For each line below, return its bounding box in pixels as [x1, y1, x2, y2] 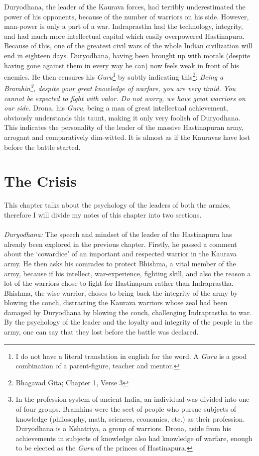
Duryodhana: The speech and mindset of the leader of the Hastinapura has [4, 229, 232, 239]
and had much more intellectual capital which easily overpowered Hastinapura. [4, 30, 245, 41]
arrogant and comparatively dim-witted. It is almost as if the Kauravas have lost [4, 132, 251, 142]
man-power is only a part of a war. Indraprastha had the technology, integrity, [4, 21, 243, 31]
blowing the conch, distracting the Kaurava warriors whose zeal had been [4, 297, 228, 308]
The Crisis [4, 171, 77, 191]
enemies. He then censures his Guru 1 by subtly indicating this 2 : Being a [4, 70, 224, 82]
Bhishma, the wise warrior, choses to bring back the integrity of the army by [4, 287, 238, 298]
